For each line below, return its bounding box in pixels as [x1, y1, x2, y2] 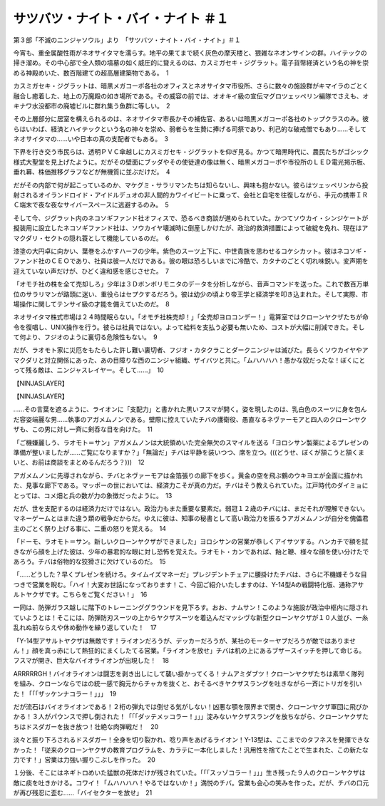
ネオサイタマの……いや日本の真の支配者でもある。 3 [13, 135, 169, 143]
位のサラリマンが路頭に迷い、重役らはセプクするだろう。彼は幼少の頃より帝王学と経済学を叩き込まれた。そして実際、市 [13, 289, 369, 299]
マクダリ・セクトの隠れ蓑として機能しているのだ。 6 [13, 234, 170, 242]
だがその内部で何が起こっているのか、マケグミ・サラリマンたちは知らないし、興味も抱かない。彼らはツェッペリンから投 [13, 180, 369, 189]
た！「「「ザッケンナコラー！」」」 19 [13, 689, 117, 698]
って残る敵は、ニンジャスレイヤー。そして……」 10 [13, 366, 164, 374]
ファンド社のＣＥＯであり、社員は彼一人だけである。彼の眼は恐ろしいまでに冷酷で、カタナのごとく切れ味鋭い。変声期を [13, 257, 369, 265]
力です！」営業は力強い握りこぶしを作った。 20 [13, 755, 156, 764]
